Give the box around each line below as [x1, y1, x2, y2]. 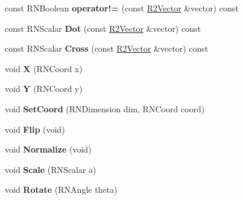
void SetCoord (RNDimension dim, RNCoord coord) [5, 102, 205, 115]
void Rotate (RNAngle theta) [5, 183, 118, 196]
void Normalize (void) [5, 143, 92, 156]
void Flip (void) [5, 123, 65, 135]
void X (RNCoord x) [5, 62, 83, 74]
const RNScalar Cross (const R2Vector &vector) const [5, 42, 209, 55]
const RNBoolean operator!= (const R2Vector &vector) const [5, 2, 239, 14]
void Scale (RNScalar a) [5, 163, 96, 175]
